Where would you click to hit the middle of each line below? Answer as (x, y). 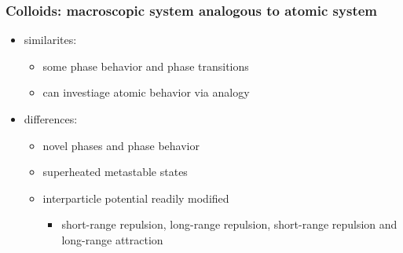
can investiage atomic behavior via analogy (146, 92)
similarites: (50, 40)
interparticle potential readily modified (136, 198)
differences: (51, 119)
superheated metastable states (115, 172)
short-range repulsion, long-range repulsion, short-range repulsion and (229, 224)
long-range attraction (112, 239)
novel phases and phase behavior (121, 145)
